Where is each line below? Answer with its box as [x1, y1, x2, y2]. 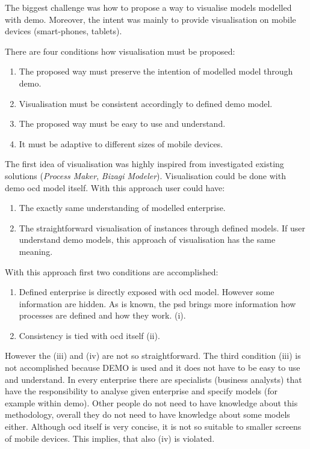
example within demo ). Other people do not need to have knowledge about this [5, 396, 298, 409]
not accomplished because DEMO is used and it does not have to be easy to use [5, 361, 300, 374]
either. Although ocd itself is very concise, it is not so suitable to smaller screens [5, 420, 302, 433]
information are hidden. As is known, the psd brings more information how [19, 297, 296, 310]
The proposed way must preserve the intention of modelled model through [19, 65, 293, 78]
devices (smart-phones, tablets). [5, 25, 122, 37]
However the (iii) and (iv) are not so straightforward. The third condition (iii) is [5, 349, 301, 362]
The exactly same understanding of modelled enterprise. [19, 201, 226, 214]
